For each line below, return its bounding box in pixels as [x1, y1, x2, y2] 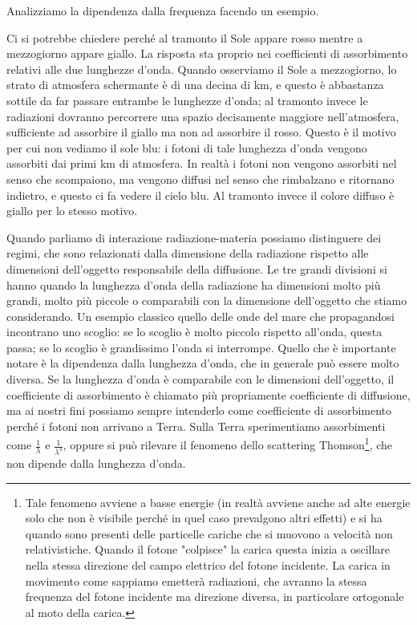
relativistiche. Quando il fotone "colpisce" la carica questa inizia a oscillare [25, 541, 391, 558]
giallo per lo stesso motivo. [6, 202, 138, 219]
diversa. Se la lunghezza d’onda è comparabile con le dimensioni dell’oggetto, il [6, 371, 395, 388]
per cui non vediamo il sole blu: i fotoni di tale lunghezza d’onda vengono [6, 139, 367, 156]
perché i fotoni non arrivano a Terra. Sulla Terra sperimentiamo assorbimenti [6, 417, 386, 434]
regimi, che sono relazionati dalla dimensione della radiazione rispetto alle [6, 245, 369, 262]
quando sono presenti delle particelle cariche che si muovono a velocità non [25, 525, 393, 542]
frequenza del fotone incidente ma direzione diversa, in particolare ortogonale [25, 588, 404, 605]
